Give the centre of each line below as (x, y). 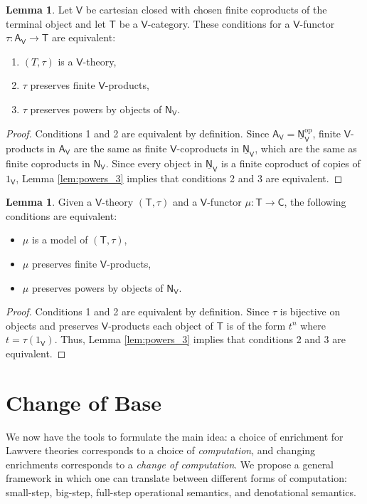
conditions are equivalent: (62, 215)
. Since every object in (154, 163)
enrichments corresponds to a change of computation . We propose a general (170, 464)
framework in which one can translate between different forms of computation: (176, 478)
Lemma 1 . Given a (49, 202)
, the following (315, 202)
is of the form (256, 325)
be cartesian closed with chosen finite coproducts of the (206, 9)
